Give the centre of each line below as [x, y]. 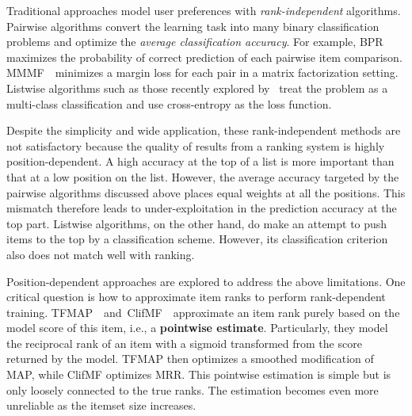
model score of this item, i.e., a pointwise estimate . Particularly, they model [197, 328]
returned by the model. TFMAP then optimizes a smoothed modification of [190, 359]
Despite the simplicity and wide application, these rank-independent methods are [204, 130]
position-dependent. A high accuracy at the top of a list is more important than [200, 161]
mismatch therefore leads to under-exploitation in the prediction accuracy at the [202, 208]
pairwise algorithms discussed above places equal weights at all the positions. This [206, 192]
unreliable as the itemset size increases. [101, 405]
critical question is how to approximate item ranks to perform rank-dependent [196, 297]
